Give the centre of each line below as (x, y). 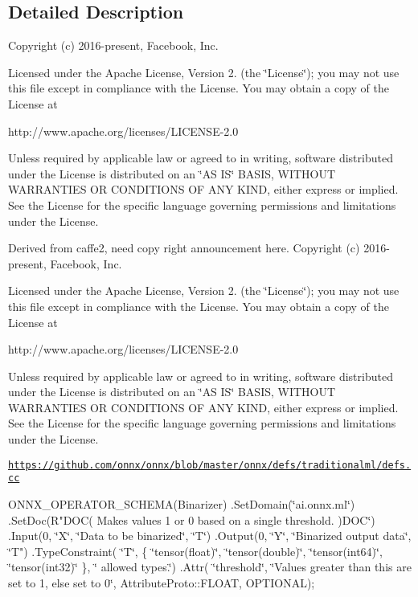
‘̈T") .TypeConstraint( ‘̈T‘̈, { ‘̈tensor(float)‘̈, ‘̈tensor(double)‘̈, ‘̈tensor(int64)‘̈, (195, 551)
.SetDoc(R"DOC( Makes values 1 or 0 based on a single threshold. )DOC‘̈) (192, 519)
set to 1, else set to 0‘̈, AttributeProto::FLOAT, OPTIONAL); (162, 582)
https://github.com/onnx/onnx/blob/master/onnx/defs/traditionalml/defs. (210, 465)
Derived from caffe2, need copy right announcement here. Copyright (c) (184, 248)
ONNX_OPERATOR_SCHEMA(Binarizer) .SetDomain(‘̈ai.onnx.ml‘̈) (182, 503)
